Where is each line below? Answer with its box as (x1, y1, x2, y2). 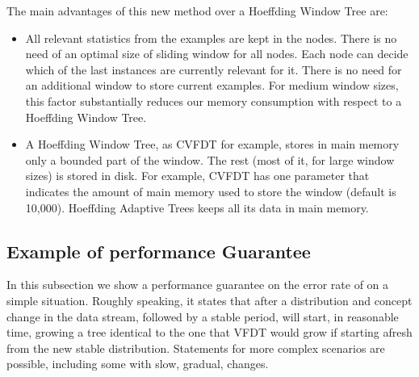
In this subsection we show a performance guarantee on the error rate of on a (6, 276, 389, 293)
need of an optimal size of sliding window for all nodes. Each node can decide (25, 45, 409, 62)
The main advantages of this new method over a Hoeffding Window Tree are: (6, 2, 388, 19)
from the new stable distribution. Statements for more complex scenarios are (6, 339, 385, 356)
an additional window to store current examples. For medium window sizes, (25, 77, 399, 94)
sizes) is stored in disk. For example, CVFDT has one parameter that (25, 167, 370, 184)
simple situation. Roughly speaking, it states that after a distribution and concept (6, 291, 413, 308)
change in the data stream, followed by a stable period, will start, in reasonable (6, 308, 399, 325)
